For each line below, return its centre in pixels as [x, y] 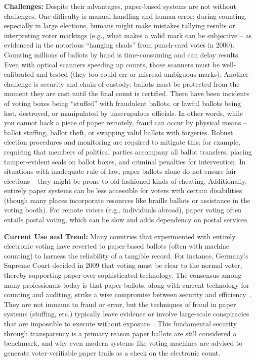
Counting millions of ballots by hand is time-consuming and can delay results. [122, 54]
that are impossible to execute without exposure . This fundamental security [121, 323]
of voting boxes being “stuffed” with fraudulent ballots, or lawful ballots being [123, 103]
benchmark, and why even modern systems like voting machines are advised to [123, 343]
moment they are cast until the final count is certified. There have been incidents [127, 93]
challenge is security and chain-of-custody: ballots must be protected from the [122, 83]
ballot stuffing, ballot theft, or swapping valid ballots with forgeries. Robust [119, 132]
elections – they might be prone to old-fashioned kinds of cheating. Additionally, [126, 180]
